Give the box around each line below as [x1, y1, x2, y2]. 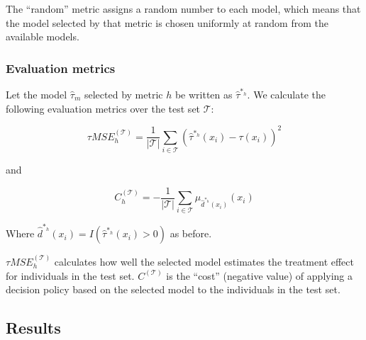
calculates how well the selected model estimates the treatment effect [54, 254, 355, 268]
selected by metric [84, 87, 163, 101]
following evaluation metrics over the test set [6, 101, 201, 115]
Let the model [6, 87, 67, 101]
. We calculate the [247, 87, 326, 101]
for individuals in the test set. [6, 268, 135, 283]
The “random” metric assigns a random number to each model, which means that [6, 1, 361, 16]
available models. [6, 29, 79, 44]
